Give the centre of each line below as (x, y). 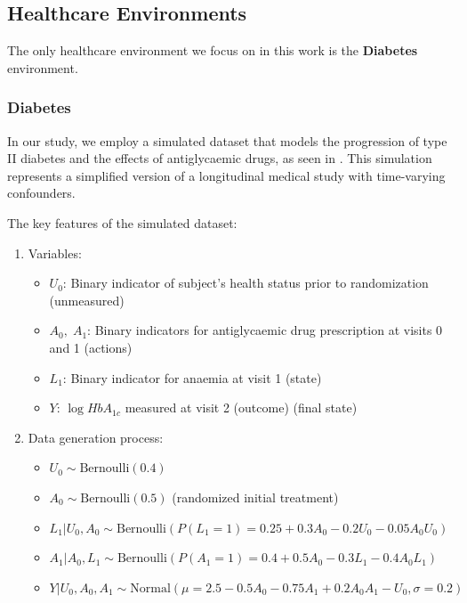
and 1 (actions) (91, 347)
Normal (150, 588)
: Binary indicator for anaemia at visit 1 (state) (192, 377)
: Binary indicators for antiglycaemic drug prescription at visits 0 (265, 330)
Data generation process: (96, 437)
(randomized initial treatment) (255, 497)
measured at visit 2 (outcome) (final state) (241, 407)
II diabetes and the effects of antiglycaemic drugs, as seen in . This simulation (220, 158)
